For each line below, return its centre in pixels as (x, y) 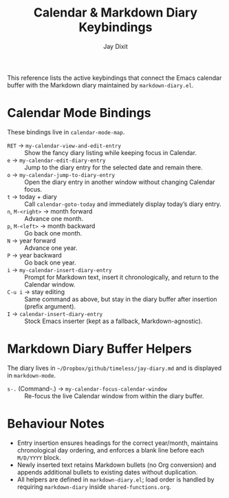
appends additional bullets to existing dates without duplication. (107, 472)
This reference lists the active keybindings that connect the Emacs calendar (115, 78)
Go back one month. (53, 233)
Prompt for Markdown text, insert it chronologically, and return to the (122, 277)
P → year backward (34, 255)
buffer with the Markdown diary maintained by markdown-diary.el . (100, 85)
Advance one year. (51, 248)
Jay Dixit (116, 46)
